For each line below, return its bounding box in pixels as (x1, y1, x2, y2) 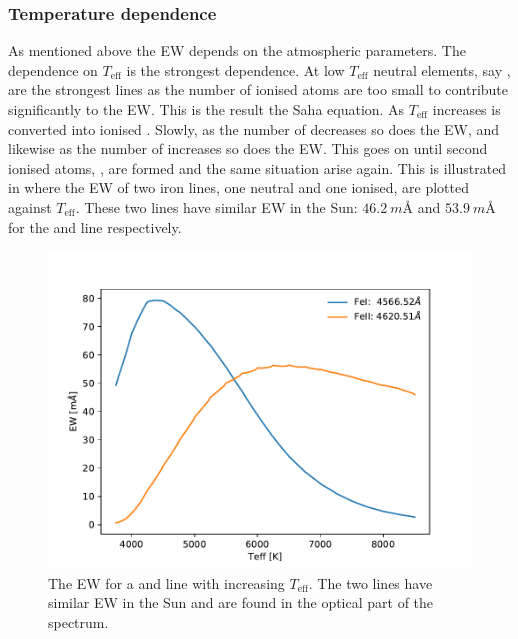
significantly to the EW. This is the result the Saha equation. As (8, 99, 405, 119)
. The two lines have (308, 572, 433, 593)
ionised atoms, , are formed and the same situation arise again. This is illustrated (8, 157, 507, 178)
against (8, 196, 52, 217)
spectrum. (48, 611, 109, 632)
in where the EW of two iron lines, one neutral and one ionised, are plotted (8, 177, 469, 198)
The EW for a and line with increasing (48, 572, 285, 593)
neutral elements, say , (373, 59, 511, 80)
